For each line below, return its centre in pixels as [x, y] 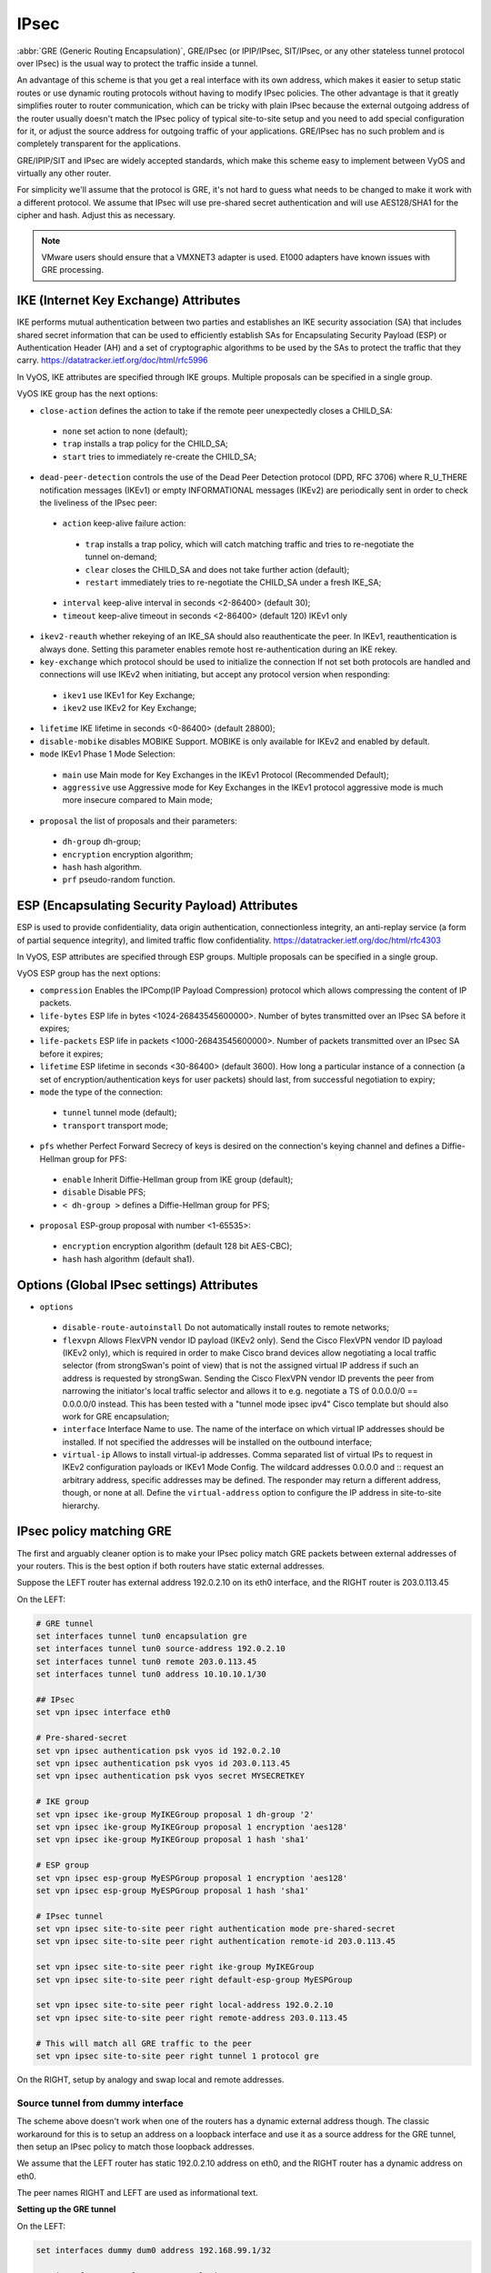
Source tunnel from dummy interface [100, 2103]
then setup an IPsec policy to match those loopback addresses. [135, 2147]
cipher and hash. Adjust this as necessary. [96, 215]
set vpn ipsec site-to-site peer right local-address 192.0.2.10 [185, 2005]
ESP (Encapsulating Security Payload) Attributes [158, 906]
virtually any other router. [64, 174]
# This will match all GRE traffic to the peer [144, 2043]
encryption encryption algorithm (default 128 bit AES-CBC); [177, 1247]
